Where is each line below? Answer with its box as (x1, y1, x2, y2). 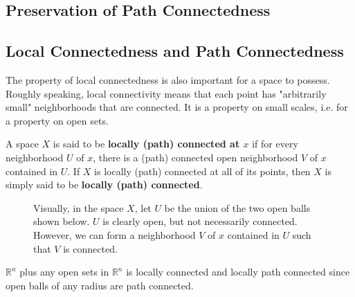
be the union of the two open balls (164, 200, 311, 215)
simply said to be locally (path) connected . (6, 177, 203, 192)
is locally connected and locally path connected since (126, 264, 350, 279)
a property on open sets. (6, 113, 109, 127)
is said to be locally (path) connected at (53, 136, 240, 151)
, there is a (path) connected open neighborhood (93, 150, 298, 164)
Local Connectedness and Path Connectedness (6, 40, 344, 62)
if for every (252, 136, 298, 151)
